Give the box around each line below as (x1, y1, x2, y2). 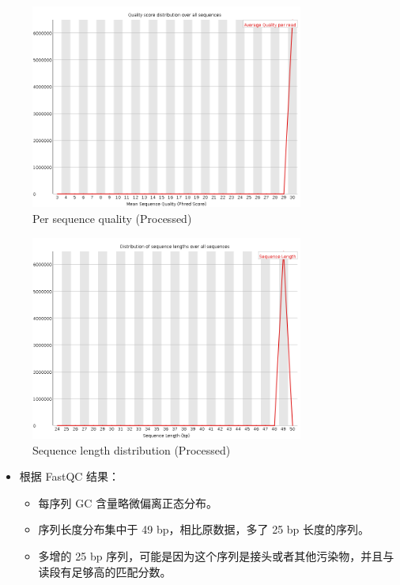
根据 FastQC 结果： (19, 468, 120, 485)
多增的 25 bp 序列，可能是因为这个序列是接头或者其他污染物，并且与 (38, 547, 394, 564)
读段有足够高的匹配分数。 (38, 563, 172, 579)
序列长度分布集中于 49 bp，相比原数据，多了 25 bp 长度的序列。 (38, 521, 370, 538)
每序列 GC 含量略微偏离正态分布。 (38, 494, 218, 511)
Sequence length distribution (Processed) (32, 441, 231, 458)
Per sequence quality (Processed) (32, 209, 192, 226)
